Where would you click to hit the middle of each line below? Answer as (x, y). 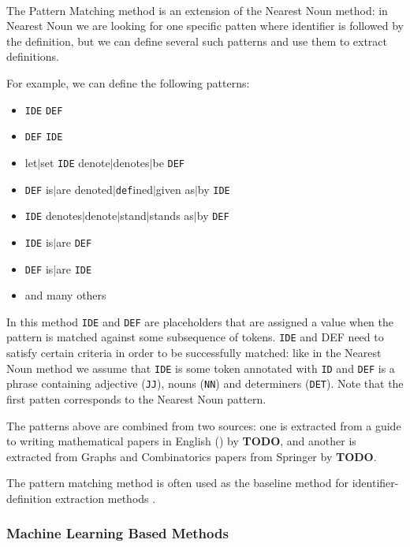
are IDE (74, 268)
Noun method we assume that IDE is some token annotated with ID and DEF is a (201, 368)
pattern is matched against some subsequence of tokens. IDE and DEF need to (195, 337)
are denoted (84, 189)
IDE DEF (44, 111)
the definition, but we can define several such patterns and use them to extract (197, 41)
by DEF (213, 216)
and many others (65, 295)
